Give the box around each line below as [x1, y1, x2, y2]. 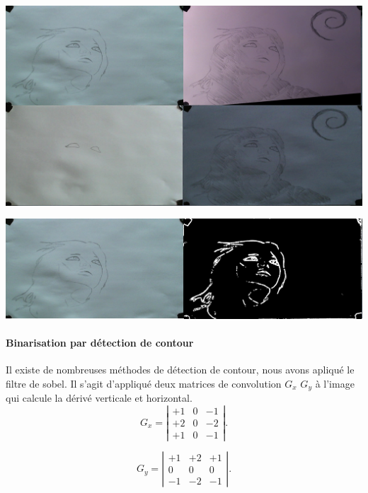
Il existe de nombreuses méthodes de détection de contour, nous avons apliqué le [6, 362, 355, 377]
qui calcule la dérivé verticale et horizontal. [6, 390, 192, 405]
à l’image [315, 376, 355, 390]
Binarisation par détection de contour [6, 335, 194, 349]
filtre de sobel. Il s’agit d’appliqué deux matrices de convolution [6, 376, 282, 390]
